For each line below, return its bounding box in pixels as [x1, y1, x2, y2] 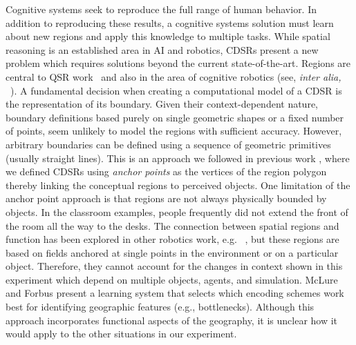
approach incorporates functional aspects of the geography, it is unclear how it [6, 313, 338, 327]
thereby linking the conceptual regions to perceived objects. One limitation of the [6, 177, 350, 192]
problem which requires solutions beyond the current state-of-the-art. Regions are [6, 56, 351, 70]
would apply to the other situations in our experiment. [6, 326, 237, 341]
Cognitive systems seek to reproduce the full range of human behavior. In [6, 2, 317, 16]
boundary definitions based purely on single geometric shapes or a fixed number [6, 110, 344, 124]
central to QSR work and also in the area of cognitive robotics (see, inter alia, [6, 69, 341, 83]
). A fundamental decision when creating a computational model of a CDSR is [10, 83, 342, 97]
